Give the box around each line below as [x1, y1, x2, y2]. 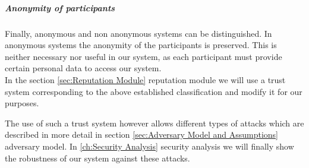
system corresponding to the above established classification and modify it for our [5, 85, 302, 97]
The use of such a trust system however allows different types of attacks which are [5, 116, 304, 129]
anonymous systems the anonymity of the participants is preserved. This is [5, 39, 277, 51]
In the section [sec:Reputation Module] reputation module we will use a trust [5, 73, 286, 85]
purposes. [5, 97, 39, 109]
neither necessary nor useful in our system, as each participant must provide [5, 50, 282, 62]
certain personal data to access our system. [5, 62, 162, 74]
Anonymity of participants [5, 1, 115, 14]
